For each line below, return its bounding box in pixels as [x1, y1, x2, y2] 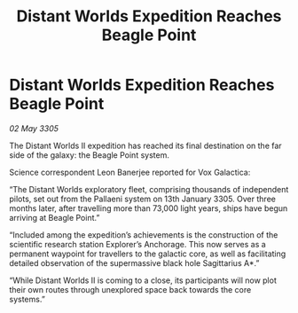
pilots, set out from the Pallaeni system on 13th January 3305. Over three [9, 193, 277, 204]
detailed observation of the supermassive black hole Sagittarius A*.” [9, 257, 260, 268]
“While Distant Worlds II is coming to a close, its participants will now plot [9, 275, 277, 286]
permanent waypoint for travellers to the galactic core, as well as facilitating [9, 248, 286, 259]
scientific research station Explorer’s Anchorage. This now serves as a [9, 239, 266, 249]
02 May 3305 [9, 122, 59, 134]
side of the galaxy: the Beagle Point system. [9, 149, 170, 160]
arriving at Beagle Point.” [9, 212, 100, 223]
